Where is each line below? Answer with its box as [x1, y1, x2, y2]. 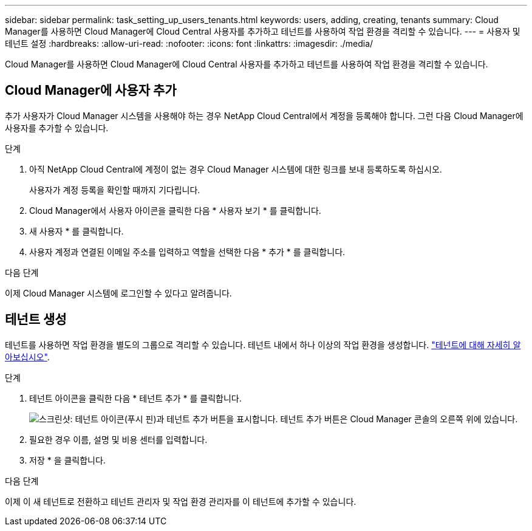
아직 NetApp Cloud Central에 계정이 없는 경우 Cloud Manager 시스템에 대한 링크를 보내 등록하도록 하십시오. [29, 163, 442, 174]
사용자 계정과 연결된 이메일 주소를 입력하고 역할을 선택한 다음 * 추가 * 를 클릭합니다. [29, 246, 346, 257]
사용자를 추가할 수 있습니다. [5, 122, 109, 133]
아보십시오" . [5, 351, 50, 362]
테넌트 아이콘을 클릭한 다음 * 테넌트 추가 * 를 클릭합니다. [29, 392, 242, 403]
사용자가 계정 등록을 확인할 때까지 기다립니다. [29, 184, 200, 195]
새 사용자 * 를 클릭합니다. [29, 225, 124, 236]
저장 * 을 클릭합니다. [29, 454, 106, 465]
